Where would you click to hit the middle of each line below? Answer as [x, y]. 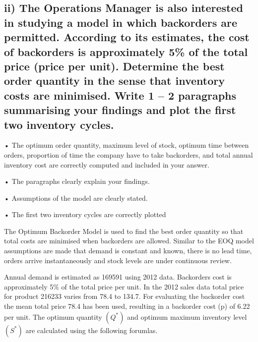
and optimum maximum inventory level [187, 316]
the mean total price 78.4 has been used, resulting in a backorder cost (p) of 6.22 [127, 306]
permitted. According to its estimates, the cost [127, 37]
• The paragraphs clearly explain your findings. [77, 181]
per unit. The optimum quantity [53, 316]
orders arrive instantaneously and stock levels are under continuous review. [118, 260]
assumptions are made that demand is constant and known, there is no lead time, [128, 251]
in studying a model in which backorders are [121, 22]
